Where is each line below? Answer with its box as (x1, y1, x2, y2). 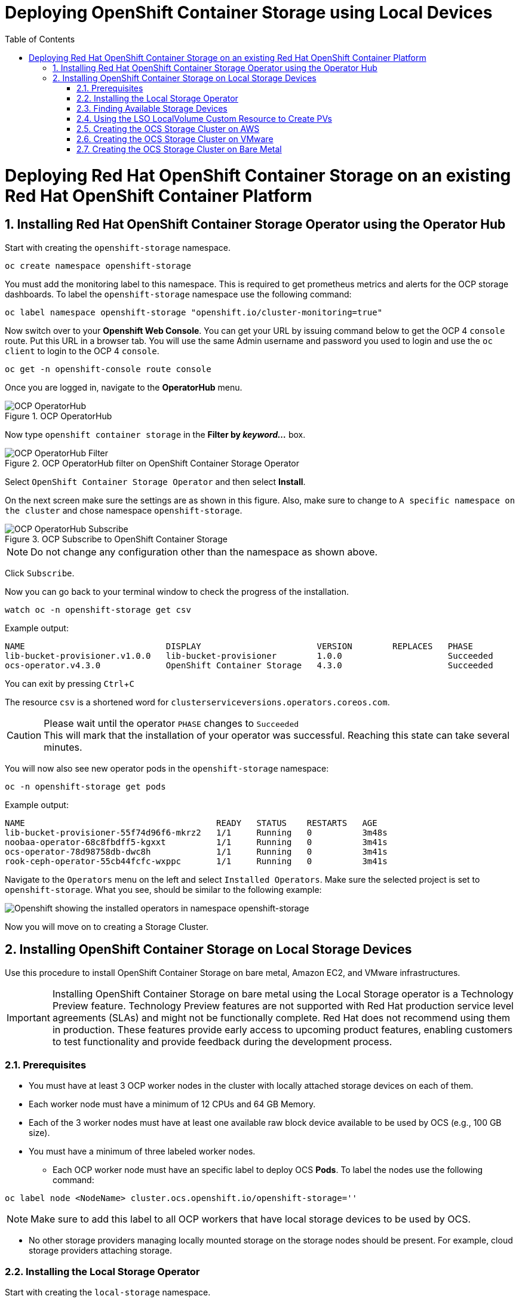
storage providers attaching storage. (29, 1245, 172, 1256)
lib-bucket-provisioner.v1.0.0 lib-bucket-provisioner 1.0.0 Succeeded (5, 650, 493, 661)
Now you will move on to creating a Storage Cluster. (5, 921, 209, 932)
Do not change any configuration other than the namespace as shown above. (30, 545, 378, 558)
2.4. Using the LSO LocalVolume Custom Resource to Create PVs (76, 113, 332, 124)
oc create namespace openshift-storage (5, 260, 191, 271)
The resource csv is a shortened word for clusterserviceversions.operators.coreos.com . (5, 696, 390, 707)
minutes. (44, 741, 82, 753)
